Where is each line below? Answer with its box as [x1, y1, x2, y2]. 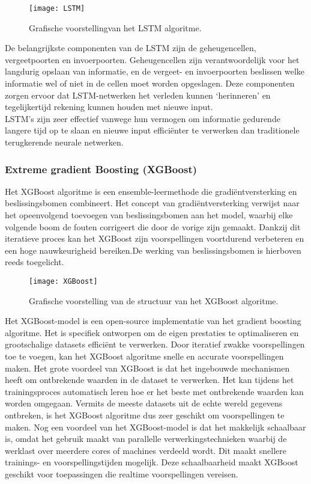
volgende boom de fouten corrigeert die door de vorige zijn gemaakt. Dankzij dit [5, 220, 301, 233]
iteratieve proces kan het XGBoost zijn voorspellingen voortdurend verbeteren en [5, 232, 304, 245]
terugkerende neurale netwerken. [5, 136, 124, 148]
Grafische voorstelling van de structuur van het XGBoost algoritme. [29, 294, 279, 307]
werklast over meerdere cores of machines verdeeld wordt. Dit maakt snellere [5, 444, 286, 456]
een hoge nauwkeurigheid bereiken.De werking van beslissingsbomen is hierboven [5, 244, 301, 256]
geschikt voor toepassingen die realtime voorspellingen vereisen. [5, 467, 238, 480]
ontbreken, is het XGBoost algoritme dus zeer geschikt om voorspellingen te [5, 408, 285, 421]
